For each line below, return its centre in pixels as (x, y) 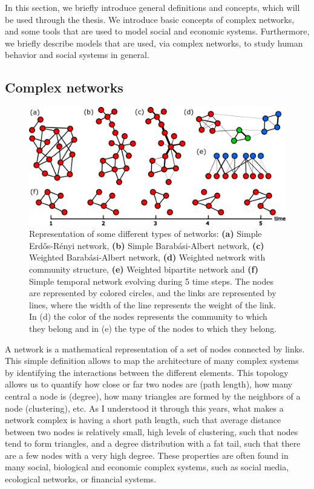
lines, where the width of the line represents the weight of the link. (152, 304)
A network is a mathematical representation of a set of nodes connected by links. (155, 348)
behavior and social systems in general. (77, 55)
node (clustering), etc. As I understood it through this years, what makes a (144, 408)
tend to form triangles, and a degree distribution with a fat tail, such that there (153, 443)
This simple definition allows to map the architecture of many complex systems (152, 361)
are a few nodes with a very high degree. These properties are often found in (147, 455)
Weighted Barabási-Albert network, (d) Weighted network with (147, 257)
